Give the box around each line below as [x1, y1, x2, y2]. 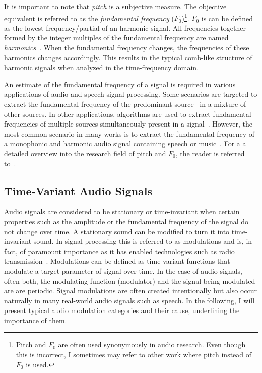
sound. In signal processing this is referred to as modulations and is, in [33, 236, 252, 246]
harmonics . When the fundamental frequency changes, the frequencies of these [4, 42, 249, 53]
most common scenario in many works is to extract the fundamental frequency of [4, 128, 255, 139]
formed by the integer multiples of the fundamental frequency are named [4, 32, 229, 43]
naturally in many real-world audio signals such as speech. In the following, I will [4, 295, 255, 305]
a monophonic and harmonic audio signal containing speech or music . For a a [4, 138, 246, 149]
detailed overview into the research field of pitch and [4, 148, 166, 158]
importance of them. [4, 315, 67, 325]
